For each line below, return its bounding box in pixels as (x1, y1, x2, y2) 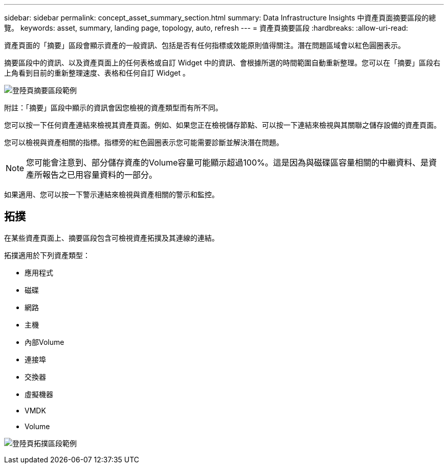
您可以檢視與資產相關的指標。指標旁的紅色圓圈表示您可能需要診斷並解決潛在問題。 (4, 138, 283, 147)
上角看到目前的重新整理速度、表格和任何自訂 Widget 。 (4, 68, 190, 77)
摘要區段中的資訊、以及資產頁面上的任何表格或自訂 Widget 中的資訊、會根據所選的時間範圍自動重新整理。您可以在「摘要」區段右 (4, 58, 440, 67)
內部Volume (25, 337, 64, 346)
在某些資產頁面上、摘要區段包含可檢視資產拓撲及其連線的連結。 (4, 233, 219, 242)
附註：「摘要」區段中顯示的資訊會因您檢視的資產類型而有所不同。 (4, 103, 222, 112)
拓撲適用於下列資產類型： (4, 250, 90, 260)
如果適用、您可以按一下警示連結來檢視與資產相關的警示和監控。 (4, 190, 219, 199)
